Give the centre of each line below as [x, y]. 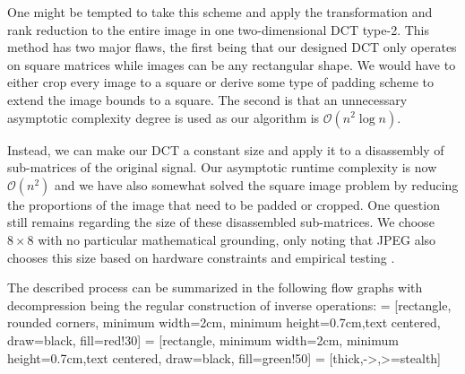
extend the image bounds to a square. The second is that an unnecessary [207, 99]
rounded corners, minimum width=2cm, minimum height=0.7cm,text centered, [224, 322]
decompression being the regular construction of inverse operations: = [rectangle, [229, 304]
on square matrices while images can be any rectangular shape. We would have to [232, 64]
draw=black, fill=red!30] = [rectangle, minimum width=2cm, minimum [203, 339]
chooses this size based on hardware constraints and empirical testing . [201, 257]
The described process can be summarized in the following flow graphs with [215, 287]
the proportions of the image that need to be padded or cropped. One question [224, 204]
